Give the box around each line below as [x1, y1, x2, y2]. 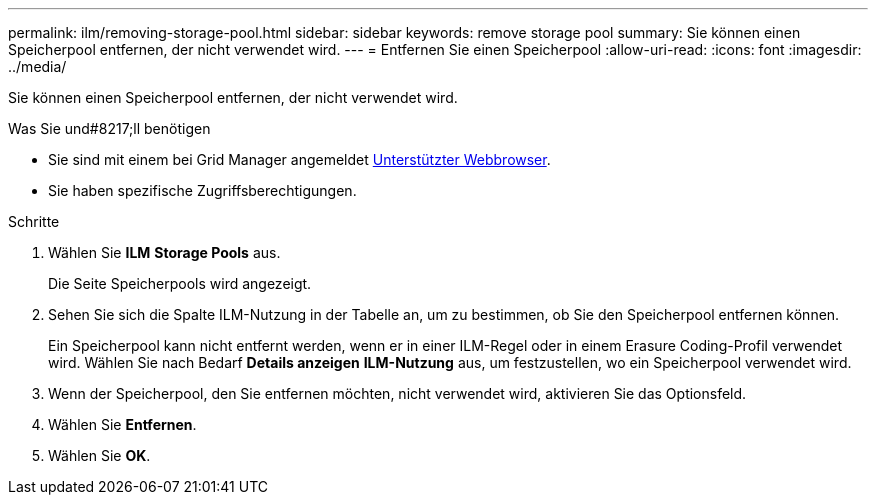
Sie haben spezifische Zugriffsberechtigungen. [48, 182, 357, 199]
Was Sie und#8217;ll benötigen [8, 120, 211, 137]
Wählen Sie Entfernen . [48, 416, 197, 433]
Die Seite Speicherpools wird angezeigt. [48, 275, 312, 292]
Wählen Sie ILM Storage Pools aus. [48, 244, 281, 261]
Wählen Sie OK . [48, 447, 151, 464]
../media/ [8, 58, 67, 75]
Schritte [8, 213, 60, 230]
